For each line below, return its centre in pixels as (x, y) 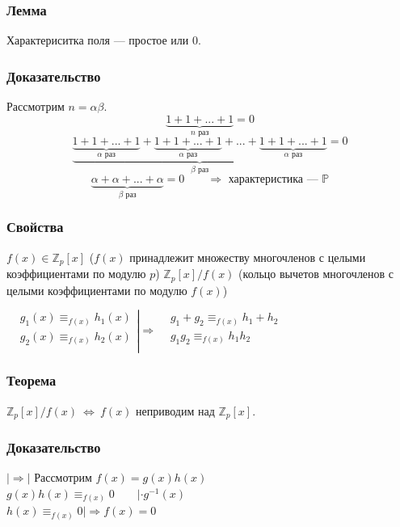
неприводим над (175, 410)
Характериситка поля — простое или (98, 40)
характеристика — (273, 179)
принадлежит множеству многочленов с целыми (248, 257)
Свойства (35, 227)
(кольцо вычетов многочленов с (316, 274)
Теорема (32, 380)
